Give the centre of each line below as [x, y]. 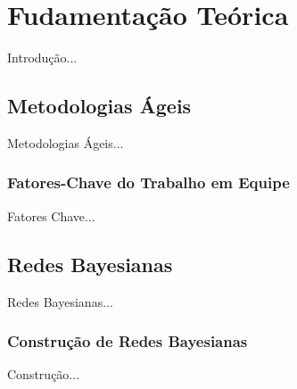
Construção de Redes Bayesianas [128, 341]
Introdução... [42, 58]
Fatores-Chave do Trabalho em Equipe [148, 182]
